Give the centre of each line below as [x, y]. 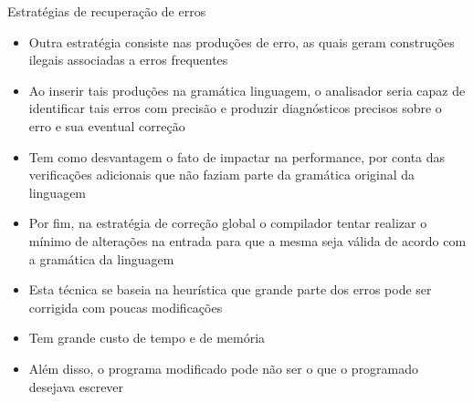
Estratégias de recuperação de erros [107, 11]
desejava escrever [76, 386]
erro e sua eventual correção [107, 125]
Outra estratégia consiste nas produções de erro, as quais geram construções [242, 41]
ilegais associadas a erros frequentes [128, 60]
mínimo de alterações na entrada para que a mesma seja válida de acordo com [247, 240]
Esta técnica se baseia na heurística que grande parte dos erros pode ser [230, 289]
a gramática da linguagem [101, 258]
